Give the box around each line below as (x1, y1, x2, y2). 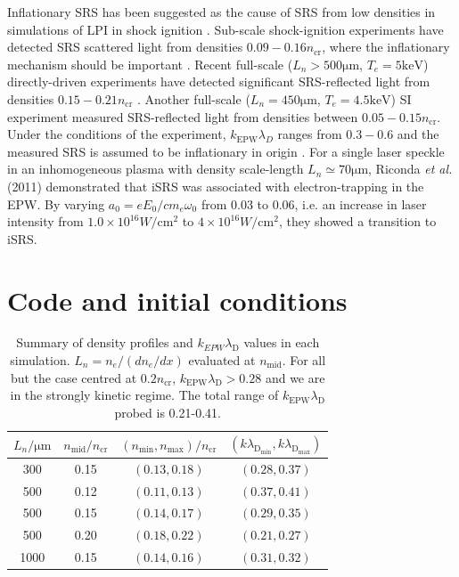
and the (397, 125, 439, 143)
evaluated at (188, 351, 256, 370)
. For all (282, 351, 326, 370)
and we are (265, 368, 325, 386)
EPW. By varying (7, 194, 105, 213)
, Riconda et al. (368, 159, 453, 178)
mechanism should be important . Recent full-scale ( (7, 54, 293, 73)
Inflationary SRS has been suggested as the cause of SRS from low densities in (7, 3, 436, 20)
